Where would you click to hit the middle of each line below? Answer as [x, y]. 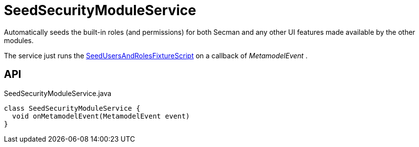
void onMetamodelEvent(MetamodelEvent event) [101, 116]
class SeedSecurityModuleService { [72, 108]
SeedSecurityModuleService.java [58, 93]
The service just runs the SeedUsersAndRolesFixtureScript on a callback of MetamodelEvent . [156, 55]
